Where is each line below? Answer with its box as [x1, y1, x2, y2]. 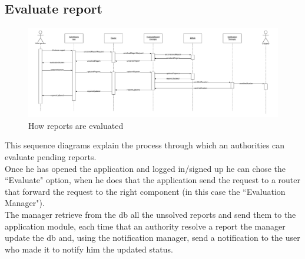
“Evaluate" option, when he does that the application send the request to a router [5, 174, 301, 186]
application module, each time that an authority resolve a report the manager [5, 220, 286, 232]
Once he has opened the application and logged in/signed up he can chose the [5, 162, 286, 174]
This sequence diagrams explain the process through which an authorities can [5, 139, 285, 151]
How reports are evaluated [28, 119, 124, 131]
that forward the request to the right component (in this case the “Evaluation [5, 185, 286, 197]
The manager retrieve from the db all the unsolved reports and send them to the [5, 208, 296, 220]
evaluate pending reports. [5, 150, 97, 162]
